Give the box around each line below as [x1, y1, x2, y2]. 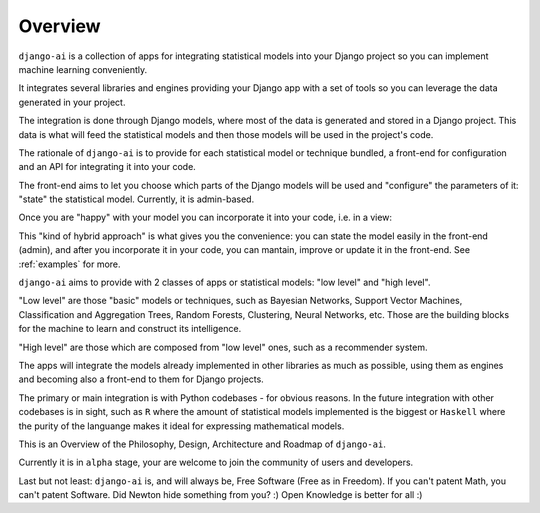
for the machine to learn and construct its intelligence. [18, 323, 242, 335]
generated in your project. [18, 96, 126, 108]
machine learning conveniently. [18, 63, 148, 75]
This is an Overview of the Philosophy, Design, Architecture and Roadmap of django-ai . [18, 438, 387, 450]
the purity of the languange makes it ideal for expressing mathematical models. [18, 420, 345, 432]
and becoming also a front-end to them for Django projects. [18, 373, 264, 385]
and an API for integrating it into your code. [18, 161, 197, 173]
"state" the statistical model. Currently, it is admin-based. [18, 193, 255, 205]
